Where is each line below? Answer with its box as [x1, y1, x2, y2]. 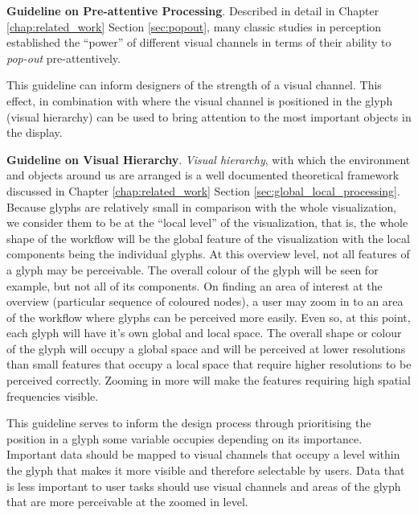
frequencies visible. [6, 387, 99, 404]
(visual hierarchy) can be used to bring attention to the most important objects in [6, 108, 412, 125]
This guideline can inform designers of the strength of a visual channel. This [6, 76, 382, 93]
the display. [6, 124, 63, 141]
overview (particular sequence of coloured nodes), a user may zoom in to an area [6, 293, 404, 310]
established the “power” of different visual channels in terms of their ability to [6, 34, 391, 51]
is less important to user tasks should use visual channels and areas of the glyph [6, 477, 401, 494]
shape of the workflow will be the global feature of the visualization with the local [6, 229, 410, 246]
